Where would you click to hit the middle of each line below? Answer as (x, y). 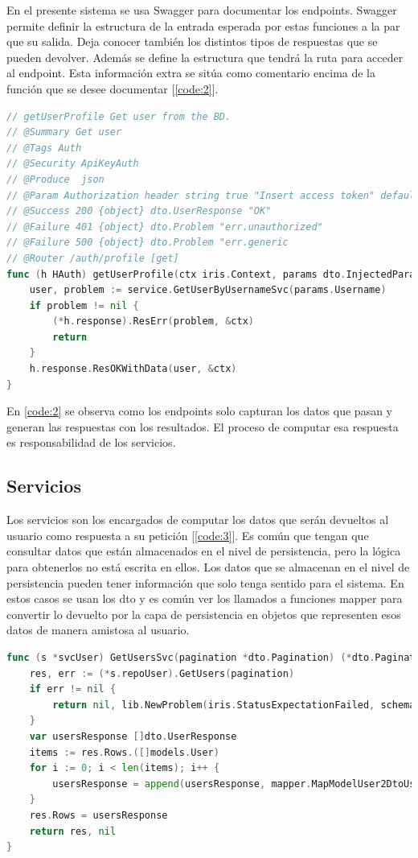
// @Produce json (55, 179)
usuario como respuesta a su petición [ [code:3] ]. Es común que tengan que (188, 535)
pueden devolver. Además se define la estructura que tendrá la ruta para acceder (205, 57)
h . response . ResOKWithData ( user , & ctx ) (133, 369)
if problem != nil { (84, 305)
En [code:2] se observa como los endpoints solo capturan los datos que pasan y (199, 411)
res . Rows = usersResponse (98, 815)
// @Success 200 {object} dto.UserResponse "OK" (139, 211)
